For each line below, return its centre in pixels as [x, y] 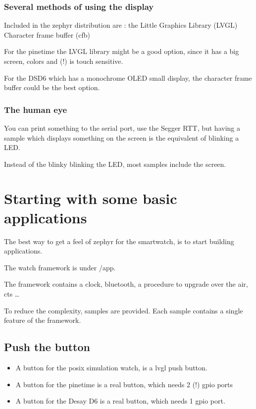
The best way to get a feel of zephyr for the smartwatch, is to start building [119, 241]
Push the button [47, 347]
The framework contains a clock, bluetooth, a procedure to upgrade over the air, [126, 284]
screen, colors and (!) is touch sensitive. [64, 61]
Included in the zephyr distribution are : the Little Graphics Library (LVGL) [121, 25]
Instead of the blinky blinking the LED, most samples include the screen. [115, 164]
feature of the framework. [43, 320]
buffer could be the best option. [52, 87]
